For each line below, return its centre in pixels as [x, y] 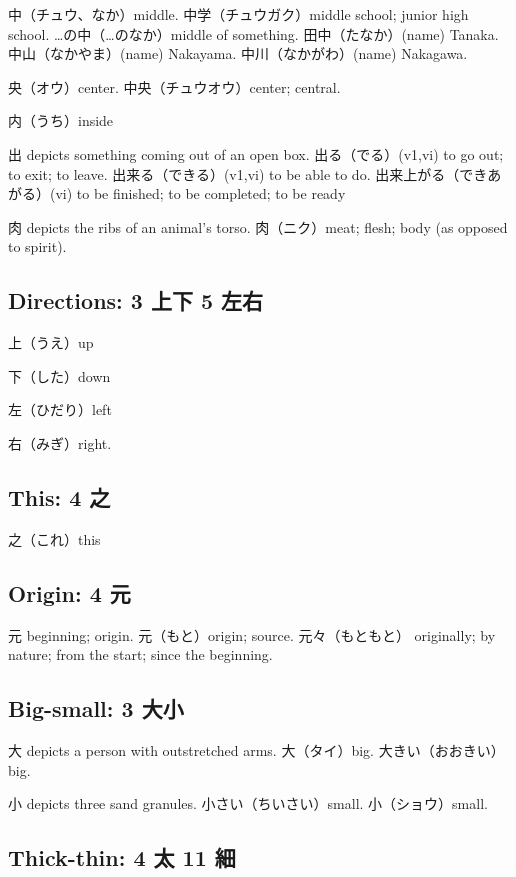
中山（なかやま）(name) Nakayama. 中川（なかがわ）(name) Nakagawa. [238, 53]
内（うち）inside [61, 120]
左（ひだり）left [60, 409]
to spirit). [37, 246]
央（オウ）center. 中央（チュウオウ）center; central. [174, 86]
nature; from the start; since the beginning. [140, 654]
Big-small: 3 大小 [96, 708]
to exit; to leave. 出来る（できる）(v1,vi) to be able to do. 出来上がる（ [234, 173]
